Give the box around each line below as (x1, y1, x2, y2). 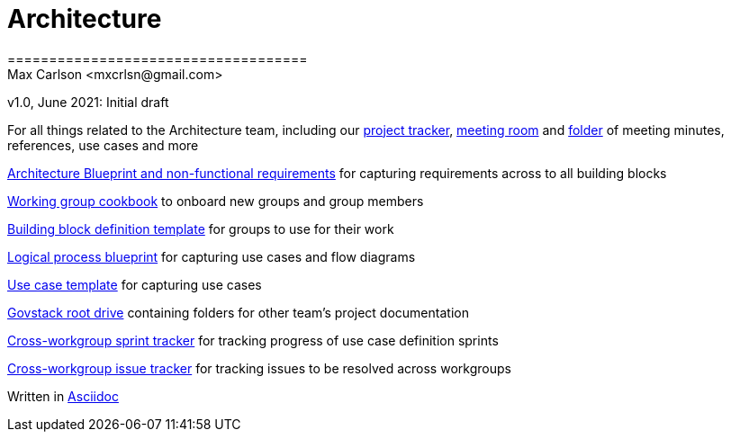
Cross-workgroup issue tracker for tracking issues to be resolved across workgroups (7, 360, 511, 376)
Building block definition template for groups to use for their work (7, 220, 394, 237)
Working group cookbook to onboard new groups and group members (7, 193, 424, 209)
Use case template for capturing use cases (7, 276, 262, 292)
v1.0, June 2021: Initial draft (7, 94, 169, 110)
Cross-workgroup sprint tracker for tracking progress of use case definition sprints (7, 332, 499, 348)
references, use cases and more (7, 137, 199, 153)
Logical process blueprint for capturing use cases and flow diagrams (7, 248, 416, 264)
